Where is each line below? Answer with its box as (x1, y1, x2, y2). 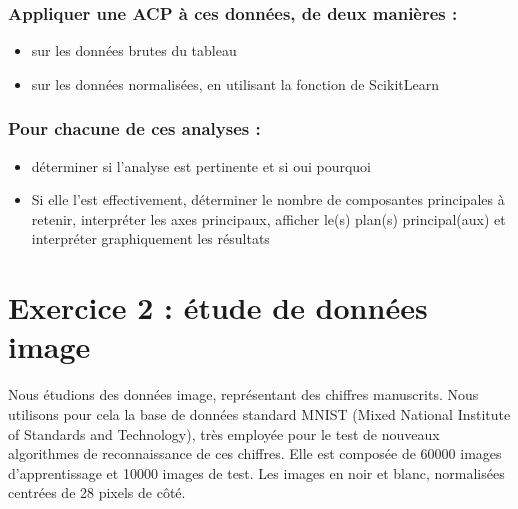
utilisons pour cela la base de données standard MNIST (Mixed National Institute (8, 403, 511, 424)
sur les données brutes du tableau (31, 40, 237, 61)
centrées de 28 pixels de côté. (8, 482, 186, 503)
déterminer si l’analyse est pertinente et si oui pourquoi (31, 155, 371, 176)
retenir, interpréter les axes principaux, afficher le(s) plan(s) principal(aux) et (31, 208, 506, 229)
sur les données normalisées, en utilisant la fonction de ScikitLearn (31, 73, 439, 94)
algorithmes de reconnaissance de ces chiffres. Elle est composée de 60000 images (8, 443, 502, 464)
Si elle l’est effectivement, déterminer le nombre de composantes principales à (31, 189, 505, 210)
